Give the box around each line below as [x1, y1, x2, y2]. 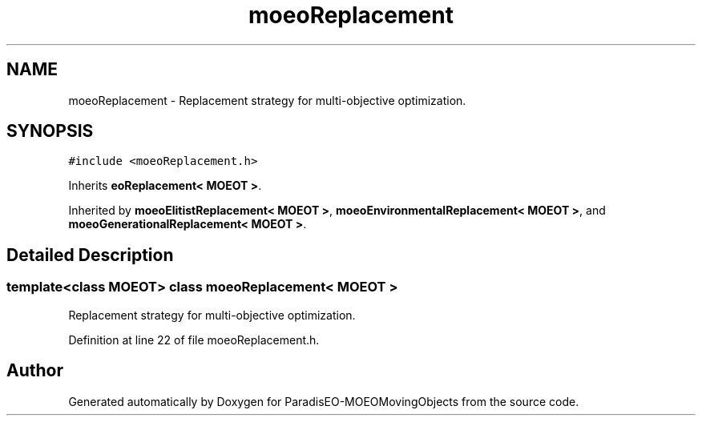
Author [6, 360, 63, 381]
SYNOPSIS [6, 121, 94, 142]
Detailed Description [6, 244, 174, 265]
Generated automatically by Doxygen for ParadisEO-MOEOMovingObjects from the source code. [68, 394, 579, 408]
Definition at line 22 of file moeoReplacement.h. [68, 332, 320, 347]
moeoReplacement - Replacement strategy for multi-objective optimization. [68, 93, 466, 107]
